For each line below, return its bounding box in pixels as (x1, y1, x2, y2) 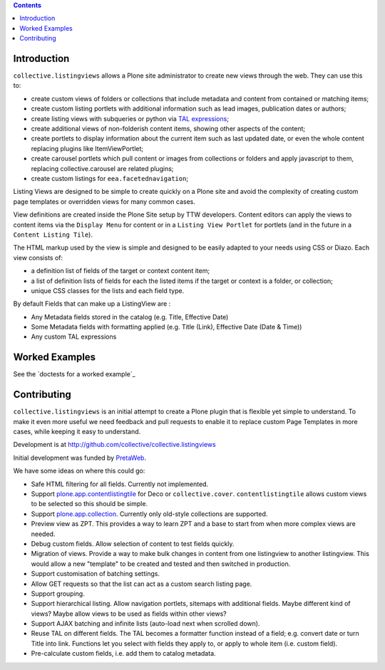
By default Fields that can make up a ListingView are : (13, 299, 171, 308)
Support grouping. (31, 589, 85, 598)
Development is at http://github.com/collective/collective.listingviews (13, 440, 217, 449)
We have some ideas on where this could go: (13, 467, 145, 475)
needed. (31, 530, 56, 538)
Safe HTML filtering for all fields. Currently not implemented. (31, 480, 209, 488)
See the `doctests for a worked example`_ (13, 370, 135, 378)
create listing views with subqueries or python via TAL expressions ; (31, 114, 230, 123)
